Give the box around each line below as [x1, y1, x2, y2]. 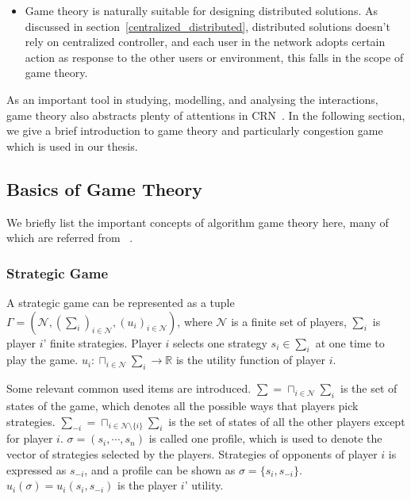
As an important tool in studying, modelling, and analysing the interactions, [6, 90, 378, 107]
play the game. [6, 351, 79, 368]
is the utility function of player [175, 351, 325, 368]
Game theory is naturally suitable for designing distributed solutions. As [25, 2, 378, 18]
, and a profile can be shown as [84, 461, 236, 478]
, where [177, 313, 213, 329]
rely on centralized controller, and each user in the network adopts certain [25, 33, 386, 50]
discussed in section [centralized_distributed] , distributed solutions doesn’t [25, 17, 390, 34]
